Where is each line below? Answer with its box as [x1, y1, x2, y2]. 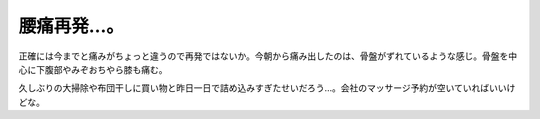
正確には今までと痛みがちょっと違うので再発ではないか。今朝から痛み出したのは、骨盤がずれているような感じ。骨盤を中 [18, 50, 518, 62]
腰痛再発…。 [18, 15, 125, 37]
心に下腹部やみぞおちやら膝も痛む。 [18, 63, 168, 75]
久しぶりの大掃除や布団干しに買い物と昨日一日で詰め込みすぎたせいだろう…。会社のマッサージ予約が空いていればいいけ [18, 82, 516, 94]
